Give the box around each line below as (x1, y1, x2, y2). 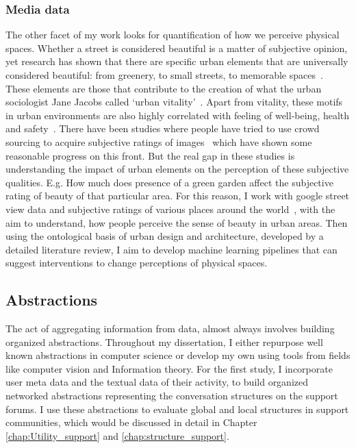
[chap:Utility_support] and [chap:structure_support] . (5, 428, 229, 443)
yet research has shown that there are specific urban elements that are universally (5, 54, 348, 69)
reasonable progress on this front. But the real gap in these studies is (5, 148, 295, 162)
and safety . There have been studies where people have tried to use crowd (5, 121, 320, 136)
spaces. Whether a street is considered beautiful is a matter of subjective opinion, (5, 40, 348, 55)
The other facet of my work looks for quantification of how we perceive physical (5, 27, 340, 42)
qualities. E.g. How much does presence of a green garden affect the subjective (5, 175, 333, 189)
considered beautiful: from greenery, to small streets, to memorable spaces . (5, 68, 323, 82)
